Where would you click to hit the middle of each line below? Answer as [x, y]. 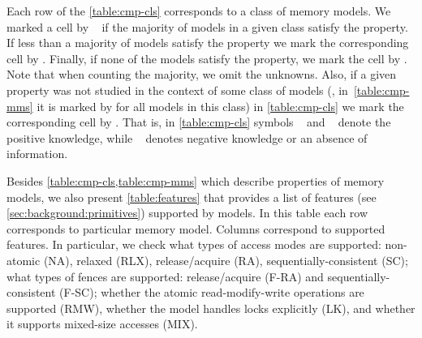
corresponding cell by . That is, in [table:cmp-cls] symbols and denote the [199, 122]
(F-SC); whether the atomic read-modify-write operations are [212, 292]
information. [37, 154]
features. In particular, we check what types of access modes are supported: [194, 244]
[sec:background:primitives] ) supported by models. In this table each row [187, 213]
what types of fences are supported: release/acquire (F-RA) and [165, 276]
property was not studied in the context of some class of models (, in [177, 90]
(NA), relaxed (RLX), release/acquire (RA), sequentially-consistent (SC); [226, 260]
